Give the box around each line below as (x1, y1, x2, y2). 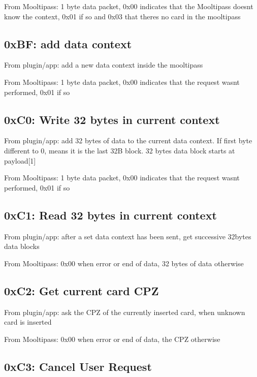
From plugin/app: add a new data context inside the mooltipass (4, 59, 203, 70)
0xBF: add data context (4, 36, 132, 51)
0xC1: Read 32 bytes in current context (4, 207, 217, 223)
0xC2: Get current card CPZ (4, 282, 159, 298)
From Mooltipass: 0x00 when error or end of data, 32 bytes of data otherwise (4, 258, 244, 268)
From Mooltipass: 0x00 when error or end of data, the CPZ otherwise (4, 333, 220, 344)
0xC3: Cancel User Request (4, 358, 152, 374)
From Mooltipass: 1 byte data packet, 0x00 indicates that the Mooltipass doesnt (4, 1, 253, 11)
